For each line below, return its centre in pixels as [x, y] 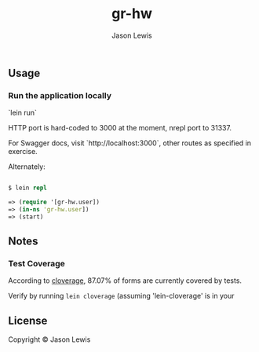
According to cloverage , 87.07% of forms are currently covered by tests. [125, 280]
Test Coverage [36, 264]
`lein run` [23, 113]
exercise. [23, 152]
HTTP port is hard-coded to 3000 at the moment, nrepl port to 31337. [120, 128]
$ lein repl [27, 188]
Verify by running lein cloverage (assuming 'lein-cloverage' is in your [121, 296]
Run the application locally [60, 95]
